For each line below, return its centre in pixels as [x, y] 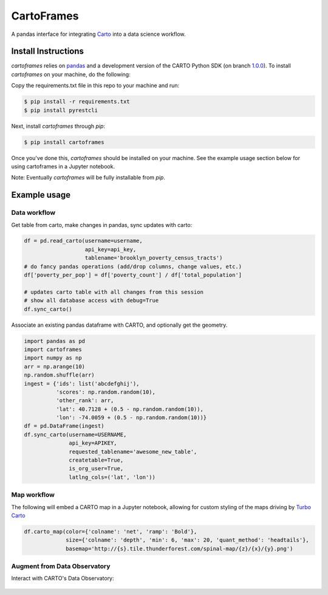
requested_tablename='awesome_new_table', [133, 451]
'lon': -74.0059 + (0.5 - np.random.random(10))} [131, 418]
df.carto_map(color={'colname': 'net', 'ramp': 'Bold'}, [111, 531]
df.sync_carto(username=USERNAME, [75, 434]
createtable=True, [96, 460]
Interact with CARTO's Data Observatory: [63, 579]
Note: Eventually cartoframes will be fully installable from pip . [88, 178]
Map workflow [33, 495]
